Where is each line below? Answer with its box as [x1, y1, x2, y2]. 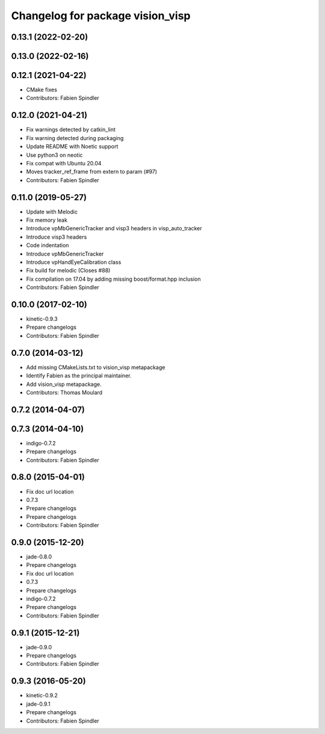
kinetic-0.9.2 [26, 692, 58, 699]
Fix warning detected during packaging [26, 134, 124, 141]
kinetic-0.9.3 [26, 316, 58, 323]
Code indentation [26, 242, 69, 249]
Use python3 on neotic [26, 151, 83, 159]
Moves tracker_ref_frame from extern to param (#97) [26, 168, 158, 176]
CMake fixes [26, 86, 57, 93]
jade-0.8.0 [26, 553, 52, 560]
